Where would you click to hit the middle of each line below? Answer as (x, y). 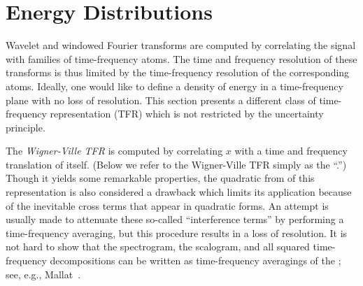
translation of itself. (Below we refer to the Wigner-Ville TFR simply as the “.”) (176, 164)
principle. (26, 127)
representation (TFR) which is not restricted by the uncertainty (187, 114)
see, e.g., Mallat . (43, 274)
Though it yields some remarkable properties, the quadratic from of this (160, 178)
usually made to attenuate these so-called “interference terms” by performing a (175, 219)
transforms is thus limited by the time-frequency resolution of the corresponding (178, 72)
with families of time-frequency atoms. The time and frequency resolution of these (181, 58)
